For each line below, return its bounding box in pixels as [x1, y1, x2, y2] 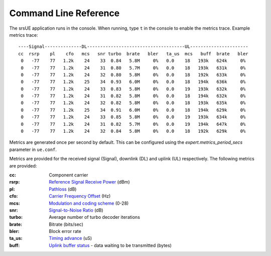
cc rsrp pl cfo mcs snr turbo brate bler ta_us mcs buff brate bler [18, 51, 248, 56]
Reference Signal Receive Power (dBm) [49, 179, 130, 185]
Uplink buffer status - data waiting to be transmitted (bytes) [49, 242, 172, 248]
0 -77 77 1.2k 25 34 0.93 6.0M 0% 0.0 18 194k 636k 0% [21, 79, 246, 85]
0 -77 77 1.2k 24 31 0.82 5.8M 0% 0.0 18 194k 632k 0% [21, 93, 246, 99]
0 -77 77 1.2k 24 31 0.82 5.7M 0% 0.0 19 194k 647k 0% [21, 121, 246, 127]
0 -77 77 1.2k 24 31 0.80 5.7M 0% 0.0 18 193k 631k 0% [21, 65, 246, 70]
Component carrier [49, 172, 88, 178]
